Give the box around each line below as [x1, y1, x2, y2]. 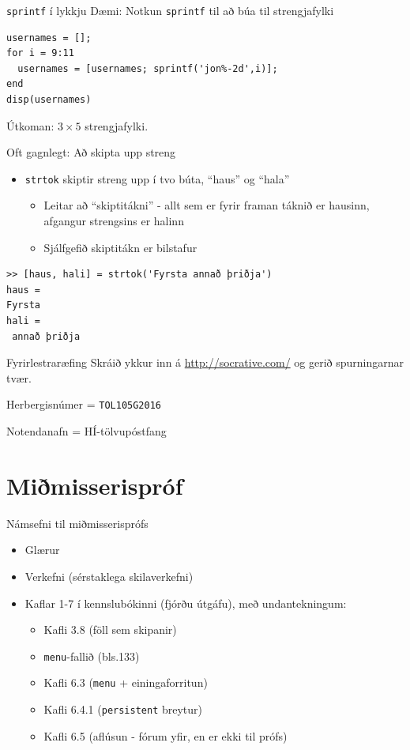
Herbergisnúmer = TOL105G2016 [6, 396, 161, 413]
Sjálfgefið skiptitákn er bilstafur [43, 239, 197, 255]
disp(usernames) [6, 94, 92, 106]
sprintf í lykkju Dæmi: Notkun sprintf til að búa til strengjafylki [6, 2, 334, 18]
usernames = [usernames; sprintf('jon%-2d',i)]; [17, 62, 278, 74]
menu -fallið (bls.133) [43, 647, 140, 664]
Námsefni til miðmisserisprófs [6, 514, 149, 531]
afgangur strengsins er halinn [43, 213, 184, 229]
